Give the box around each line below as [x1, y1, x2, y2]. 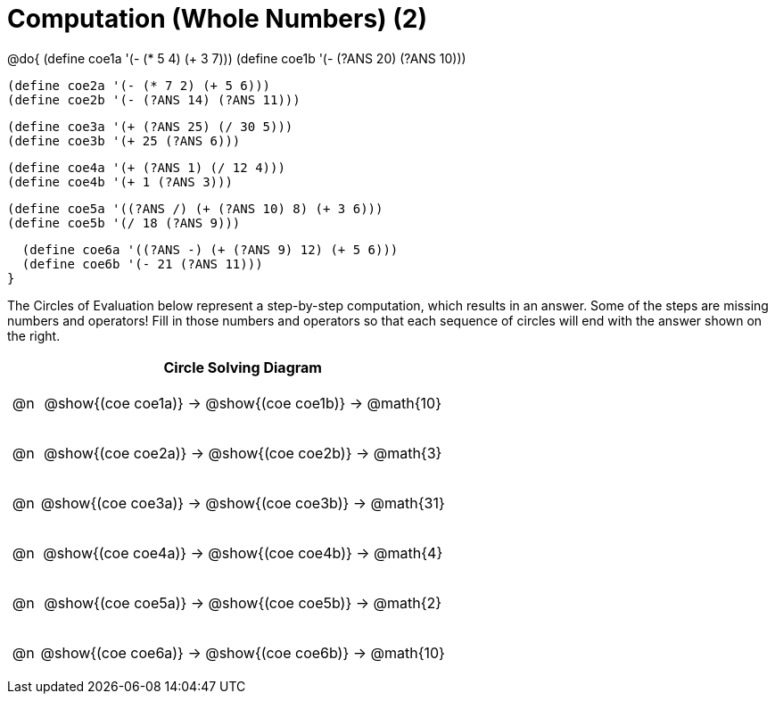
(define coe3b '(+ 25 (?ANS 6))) [7, 133, 241, 148]
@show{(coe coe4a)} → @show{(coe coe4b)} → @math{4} [43, 543, 443, 562]
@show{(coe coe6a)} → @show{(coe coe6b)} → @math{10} [40, 643, 445, 662]
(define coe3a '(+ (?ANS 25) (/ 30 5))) [7, 119, 293, 134]
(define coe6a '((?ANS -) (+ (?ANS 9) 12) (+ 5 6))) [21, 242, 399, 257]
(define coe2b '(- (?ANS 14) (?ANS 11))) [7, 92, 301, 107]
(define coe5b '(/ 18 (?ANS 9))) [7, 215, 241, 230]
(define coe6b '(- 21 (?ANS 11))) [21, 256, 263, 271]
